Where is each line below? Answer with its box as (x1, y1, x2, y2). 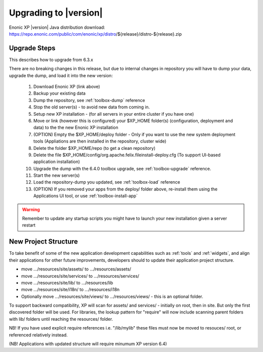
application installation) (33, 159, 80, 165)
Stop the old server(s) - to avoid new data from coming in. (33, 104, 150, 110)
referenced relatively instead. (9, 332, 68, 338)
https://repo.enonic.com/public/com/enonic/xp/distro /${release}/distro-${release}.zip (9, 31, 182, 37)
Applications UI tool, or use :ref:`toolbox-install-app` (33, 193, 138, 199)
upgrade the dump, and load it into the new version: (9, 72, 113, 78)
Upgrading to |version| (9, 7, 103, 18)
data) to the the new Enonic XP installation (33, 124, 119, 130)
